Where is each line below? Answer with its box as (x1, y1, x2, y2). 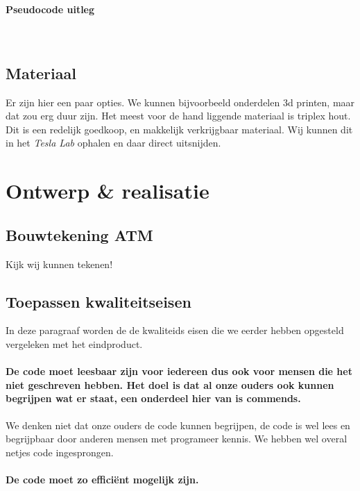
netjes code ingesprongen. (6, 444, 114, 459)
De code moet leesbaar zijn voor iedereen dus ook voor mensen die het (6, 364, 352, 378)
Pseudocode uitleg (6, 1, 95, 16)
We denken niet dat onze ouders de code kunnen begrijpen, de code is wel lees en (6, 417, 350, 432)
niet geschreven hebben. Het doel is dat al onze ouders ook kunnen (6, 377, 334, 392)
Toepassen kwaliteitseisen (6, 290, 191, 312)
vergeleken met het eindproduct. (6, 336, 143, 351)
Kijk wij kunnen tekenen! (6, 256, 113, 271)
